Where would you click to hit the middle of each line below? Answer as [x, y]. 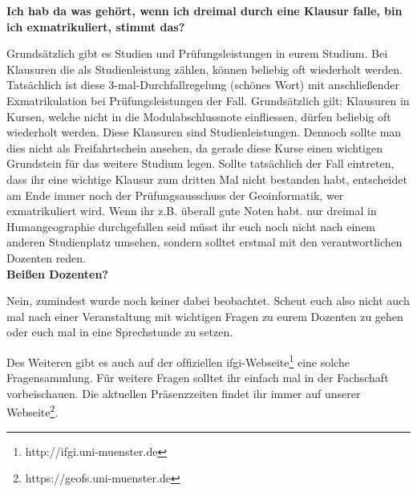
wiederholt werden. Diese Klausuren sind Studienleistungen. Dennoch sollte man [204, 132]
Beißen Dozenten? [57, 273]
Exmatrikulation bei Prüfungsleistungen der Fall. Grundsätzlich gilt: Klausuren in [208, 100]
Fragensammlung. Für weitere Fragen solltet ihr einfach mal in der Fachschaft [198, 378]
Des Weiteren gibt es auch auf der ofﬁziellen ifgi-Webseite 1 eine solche [178, 360]
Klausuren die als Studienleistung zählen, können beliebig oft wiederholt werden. [204, 69]
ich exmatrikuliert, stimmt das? [96, 26]
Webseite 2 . [32, 411]
